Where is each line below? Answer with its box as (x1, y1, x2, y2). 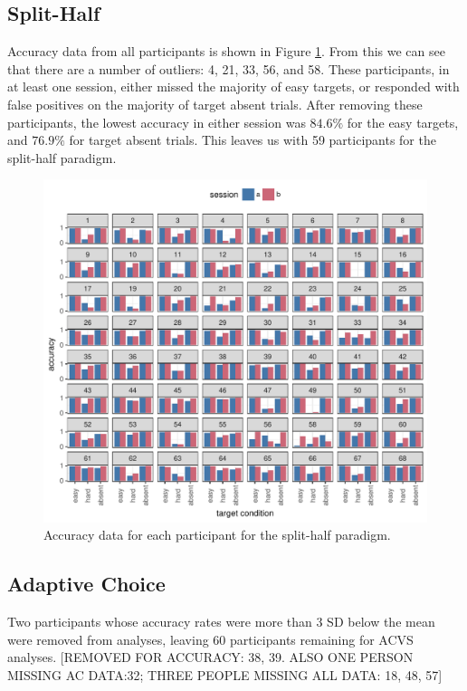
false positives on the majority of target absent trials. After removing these (7, 94, 423, 113)
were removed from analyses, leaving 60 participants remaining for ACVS (7, 629, 414, 648)
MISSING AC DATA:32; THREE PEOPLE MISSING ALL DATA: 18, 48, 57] (7, 665, 443, 684)
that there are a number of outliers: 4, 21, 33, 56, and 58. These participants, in (7, 59, 450, 78)
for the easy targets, (347, 112, 459, 131)
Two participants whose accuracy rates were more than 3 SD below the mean (7, 612, 435, 631)
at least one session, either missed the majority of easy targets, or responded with (7, 77, 460, 96)
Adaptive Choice (7, 570, 166, 598)
